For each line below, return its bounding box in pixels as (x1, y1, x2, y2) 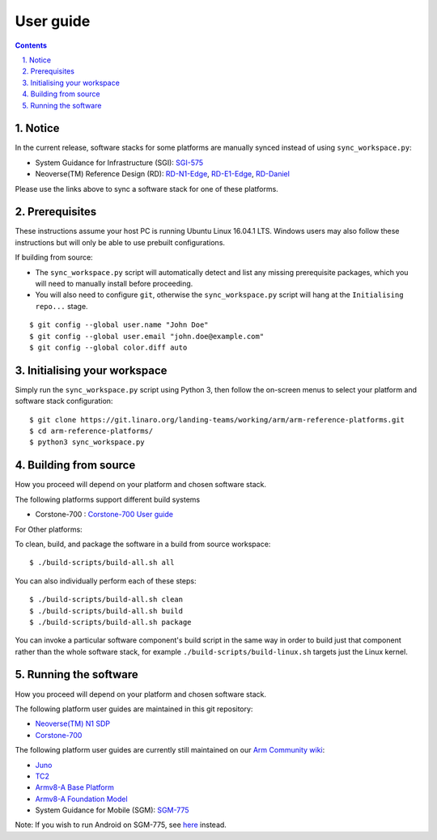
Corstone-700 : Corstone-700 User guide (35, 510, 174, 520)
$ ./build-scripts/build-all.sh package (29, 617, 192, 626)
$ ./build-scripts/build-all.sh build (29, 606, 184, 615)
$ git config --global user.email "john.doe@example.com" (29, 332, 265, 341)
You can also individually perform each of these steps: (15, 575, 197, 586)
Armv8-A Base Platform (35, 783, 115, 792)
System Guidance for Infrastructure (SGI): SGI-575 (35, 158, 204, 168)
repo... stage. (35, 301, 88, 311)
